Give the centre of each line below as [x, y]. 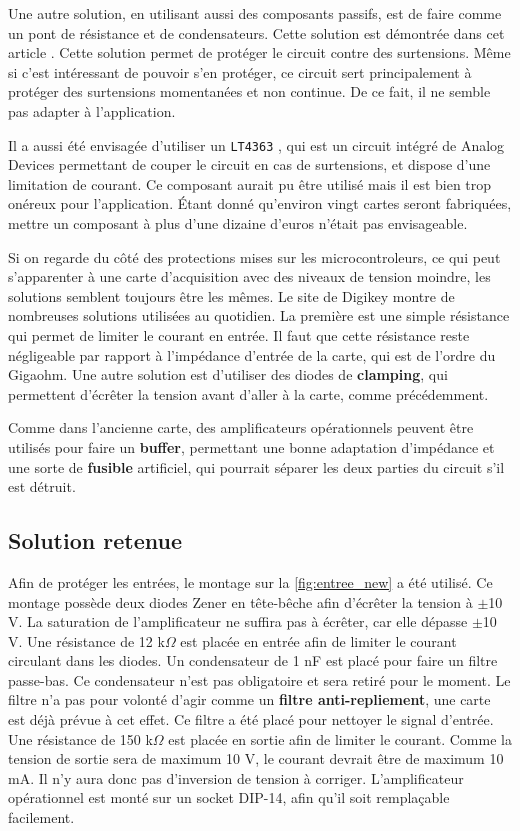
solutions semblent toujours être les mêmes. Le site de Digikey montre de [231, 295]
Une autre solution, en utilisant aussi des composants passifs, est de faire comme [255, 13]
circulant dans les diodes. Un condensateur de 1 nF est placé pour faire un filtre [253, 660]
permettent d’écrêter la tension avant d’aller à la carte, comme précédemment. [248, 393]
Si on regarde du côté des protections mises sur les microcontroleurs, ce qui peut [254, 256]
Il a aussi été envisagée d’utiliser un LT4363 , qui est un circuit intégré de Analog [256, 144]
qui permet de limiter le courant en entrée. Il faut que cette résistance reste [239, 334]
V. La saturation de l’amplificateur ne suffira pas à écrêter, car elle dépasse [238, 621]
